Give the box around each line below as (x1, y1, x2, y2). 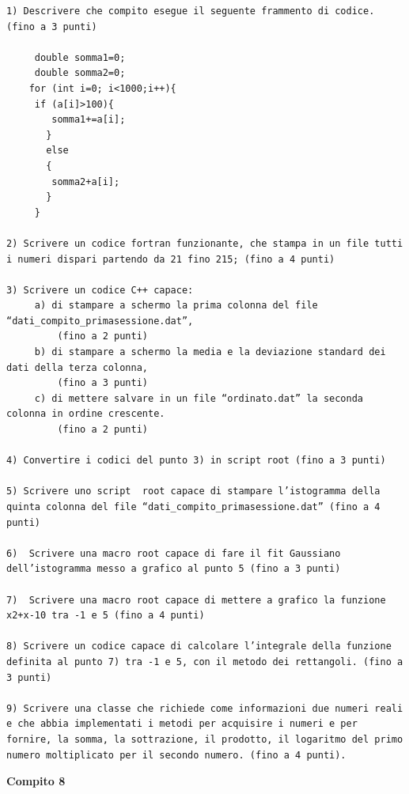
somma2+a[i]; (51, 176, 120, 187)
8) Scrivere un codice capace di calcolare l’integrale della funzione (6, 641, 392, 652)
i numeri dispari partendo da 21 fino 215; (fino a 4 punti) (6, 253, 335, 265)
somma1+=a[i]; (51, 114, 126, 126)
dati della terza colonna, (6, 361, 148, 373)
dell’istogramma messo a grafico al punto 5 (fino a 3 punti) (6, 563, 341, 575)
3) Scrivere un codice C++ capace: (6, 284, 194, 296)
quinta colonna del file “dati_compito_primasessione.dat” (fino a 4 (6, 501, 381, 512)
